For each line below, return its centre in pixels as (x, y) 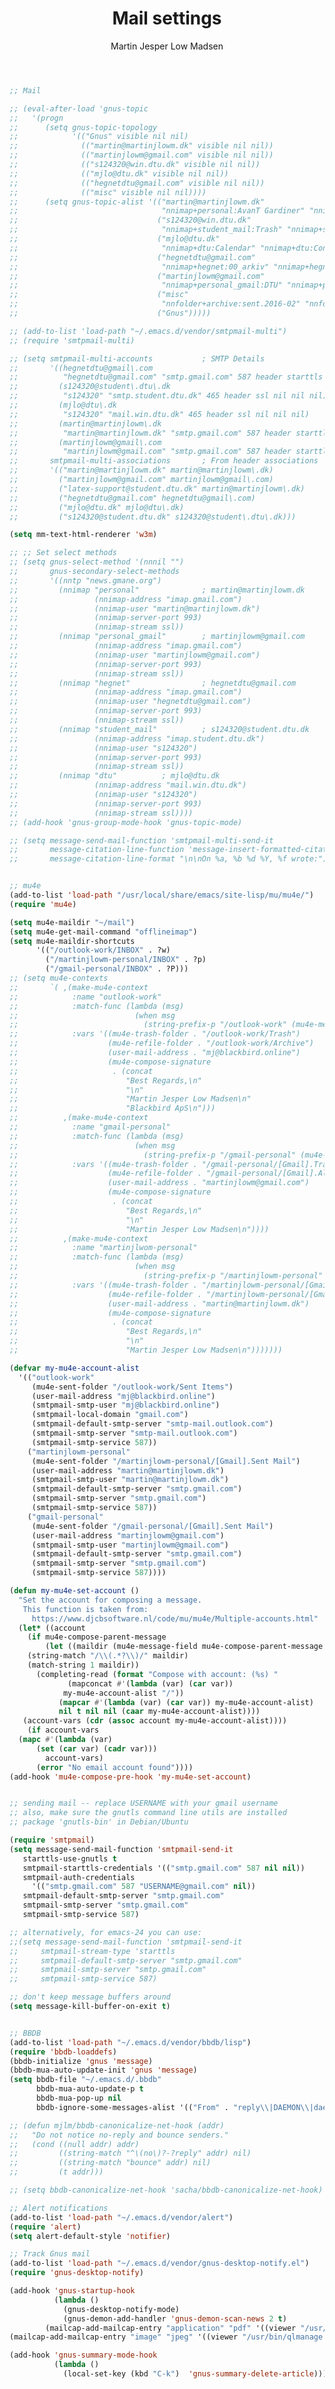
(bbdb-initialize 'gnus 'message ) (81, 2061)
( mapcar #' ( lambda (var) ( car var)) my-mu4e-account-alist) (186, 1702)
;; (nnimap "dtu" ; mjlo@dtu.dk (115, 776)
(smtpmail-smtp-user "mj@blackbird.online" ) (126, 1405)
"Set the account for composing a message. (110, 1600)
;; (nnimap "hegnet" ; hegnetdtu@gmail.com (153, 683)
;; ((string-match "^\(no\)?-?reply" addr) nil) (130, 2153)
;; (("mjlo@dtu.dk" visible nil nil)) (119, 173)
